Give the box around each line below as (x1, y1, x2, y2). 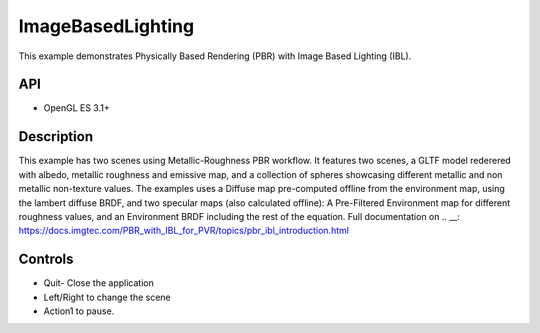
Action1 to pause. (43, 305, 115, 317)
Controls (18, 251, 74, 268)
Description (18, 128, 94, 145)
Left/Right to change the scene (43, 291, 171, 303)
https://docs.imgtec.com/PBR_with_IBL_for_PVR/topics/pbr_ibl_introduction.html (18, 225, 350, 237)
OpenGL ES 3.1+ (43, 102, 110, 114)
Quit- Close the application (43, 277, 154, 289)
